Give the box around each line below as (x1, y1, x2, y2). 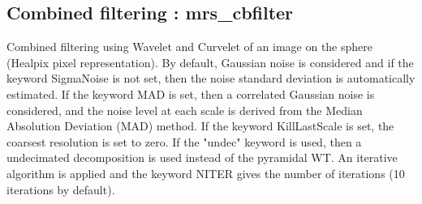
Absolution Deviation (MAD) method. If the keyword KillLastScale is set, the (6, 117, 394, 134)
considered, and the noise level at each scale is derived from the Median (6, 101, 363, 118)
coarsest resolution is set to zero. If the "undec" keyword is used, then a (6, 133, 362, 150)
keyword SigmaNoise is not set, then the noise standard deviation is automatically (6, 70, 416, 87)
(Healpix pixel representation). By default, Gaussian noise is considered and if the (6, 53, 414, 70)
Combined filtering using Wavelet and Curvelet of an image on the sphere (6, 38, 372, 55)
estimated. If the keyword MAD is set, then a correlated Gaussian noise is (6, 85, 375, 102)
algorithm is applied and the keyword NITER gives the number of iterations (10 (6, 164, 405, 181)
